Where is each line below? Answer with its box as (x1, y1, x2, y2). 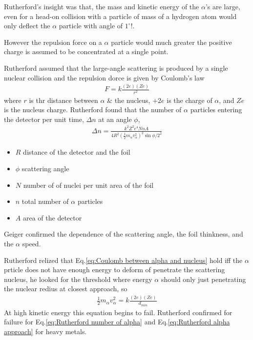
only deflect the (4, 20, 50, 31)
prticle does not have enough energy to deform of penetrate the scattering (4, 264, 225, 275)
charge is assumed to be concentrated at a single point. (4, 46, 169, 57)
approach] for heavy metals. (4, 326, 87, 336)
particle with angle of (59, 20, 123, 31)
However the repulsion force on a (4, 37, 102, 47)
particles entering (190, 104, 242, 115)
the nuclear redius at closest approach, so (4, 283, 127, 294)
